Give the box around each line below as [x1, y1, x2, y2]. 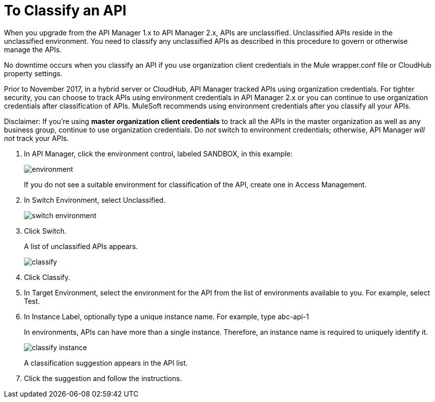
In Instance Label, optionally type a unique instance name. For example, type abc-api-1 [24, 312, 309, 321]
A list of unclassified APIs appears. [24, 242, 138, 251]
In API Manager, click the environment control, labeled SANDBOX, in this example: [24, 149, 293, 158]
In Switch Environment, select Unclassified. [24, 195, 166, 204]
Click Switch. [24, 226, 67, 235]
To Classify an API [4, 2, 127, 19]
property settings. [4, 69, 63, 78]
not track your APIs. [4, 134, 69, 142]
